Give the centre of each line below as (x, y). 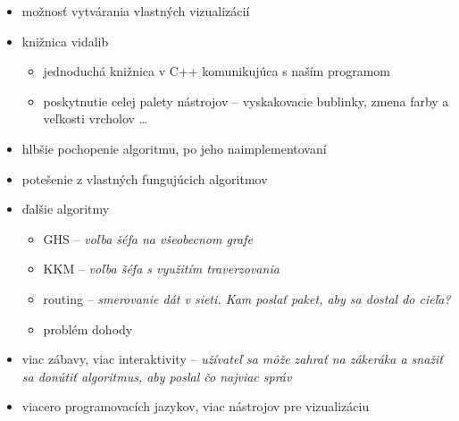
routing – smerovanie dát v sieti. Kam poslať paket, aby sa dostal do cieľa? (247, 298)
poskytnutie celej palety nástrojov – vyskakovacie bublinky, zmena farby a (246, 101)
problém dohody (88, 328)
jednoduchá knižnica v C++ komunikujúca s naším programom (217, 71)
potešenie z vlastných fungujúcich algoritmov (145, 178)
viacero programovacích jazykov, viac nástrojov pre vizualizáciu (196, 406)
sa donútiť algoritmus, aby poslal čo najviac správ (157, 376)
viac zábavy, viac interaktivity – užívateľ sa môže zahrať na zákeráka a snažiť (232, 359)
